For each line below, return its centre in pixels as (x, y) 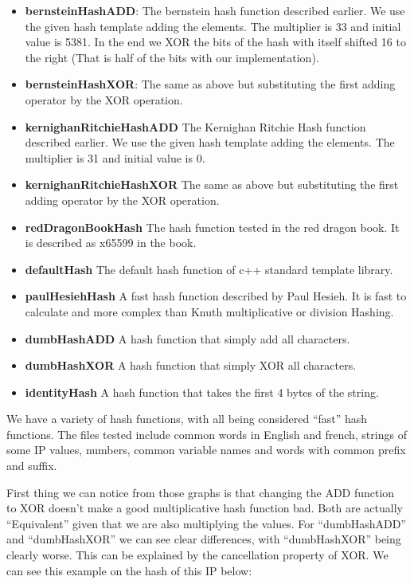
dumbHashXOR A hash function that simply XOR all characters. (191, 365)
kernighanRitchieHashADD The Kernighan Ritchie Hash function (195, 126)
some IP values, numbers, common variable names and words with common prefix (206, 450)
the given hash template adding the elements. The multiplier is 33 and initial (213, 26)
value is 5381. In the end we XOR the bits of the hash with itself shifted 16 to (215, 42)
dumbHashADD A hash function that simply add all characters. (187, 338)
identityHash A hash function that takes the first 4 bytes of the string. (202, 392)
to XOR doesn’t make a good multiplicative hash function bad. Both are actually (205, 508)
